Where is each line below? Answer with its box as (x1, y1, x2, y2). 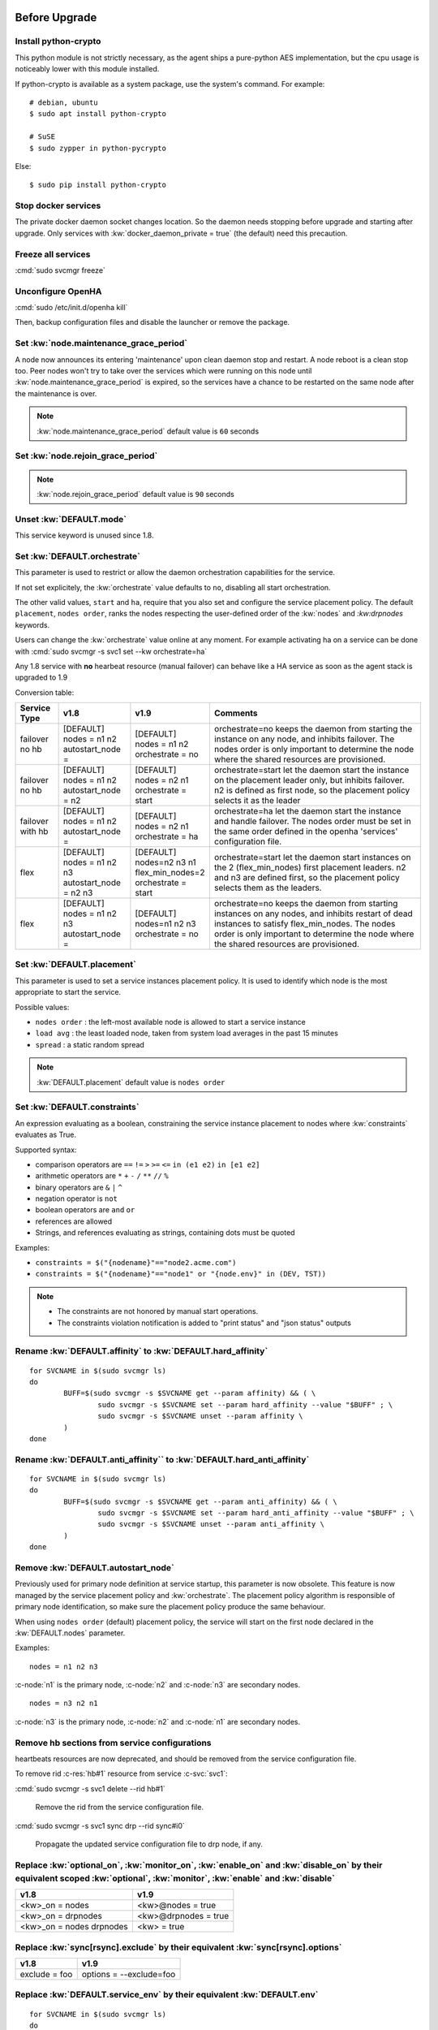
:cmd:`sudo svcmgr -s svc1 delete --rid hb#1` (15, 1783, 165, 1794)
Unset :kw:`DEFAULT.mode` (15, 513, 127, 525)
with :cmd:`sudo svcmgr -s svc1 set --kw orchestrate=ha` (15, 646, 208, 656)
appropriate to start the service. (15, 987, 122, 997)
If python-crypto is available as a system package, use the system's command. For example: (15, 79, 325, 89)
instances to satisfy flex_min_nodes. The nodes (213, 918, 396, 930)
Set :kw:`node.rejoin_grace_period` (15, 451, 158, 462)
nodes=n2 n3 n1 (135, 857, 196, 868)
